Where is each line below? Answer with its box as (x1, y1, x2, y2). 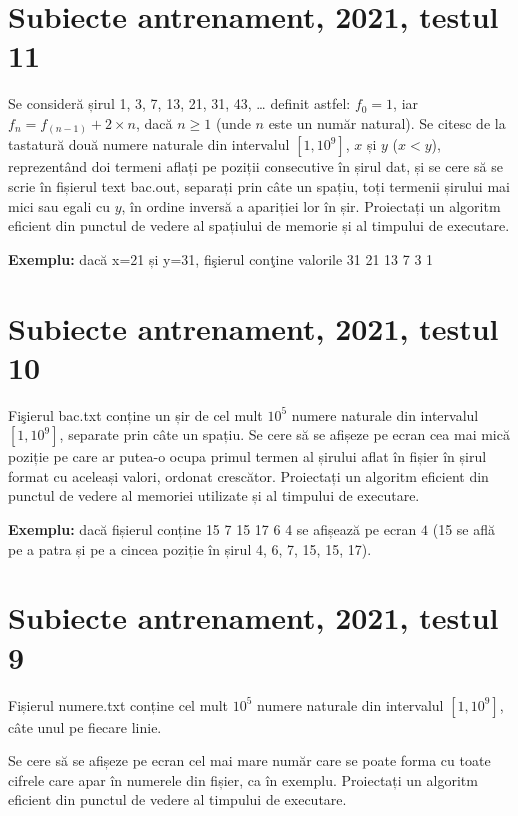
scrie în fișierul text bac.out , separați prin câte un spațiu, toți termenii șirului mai (8, 176, 510, 197)
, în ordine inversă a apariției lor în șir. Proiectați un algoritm (121, 195, 501, 216)
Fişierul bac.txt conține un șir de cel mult (8, 404, 263, 425)
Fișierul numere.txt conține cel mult (8, 694, 229, 715)
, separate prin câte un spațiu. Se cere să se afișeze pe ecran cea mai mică (59, 424, 510, 445)
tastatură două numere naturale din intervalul (8, 134, 290, 155)
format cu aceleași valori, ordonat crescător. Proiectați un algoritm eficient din (8, 465, 489, 486)
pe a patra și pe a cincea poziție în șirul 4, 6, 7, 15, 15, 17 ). (8, 538, 372, 559)
